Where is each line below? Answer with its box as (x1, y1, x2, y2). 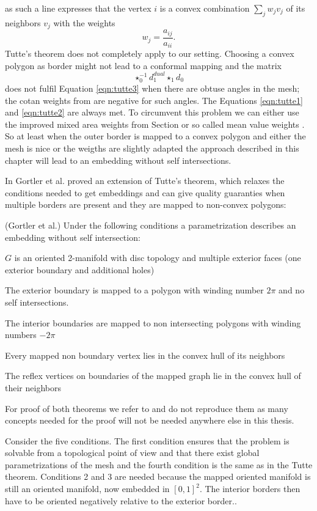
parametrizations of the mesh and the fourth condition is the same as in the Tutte (5, 458, 313, 471)
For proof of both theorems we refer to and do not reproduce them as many (5, 402, 288, 414)
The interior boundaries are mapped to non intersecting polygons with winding (5, 316, 301, 329)
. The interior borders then (199, 482, 301, 495)
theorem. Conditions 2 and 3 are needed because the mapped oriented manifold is (5, 470, 311, 483)
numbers (5, 328, 37, 341)
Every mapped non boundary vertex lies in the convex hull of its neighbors (5, 348, 285, 361)
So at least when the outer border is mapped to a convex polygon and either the (5, 130, 306, 142)
